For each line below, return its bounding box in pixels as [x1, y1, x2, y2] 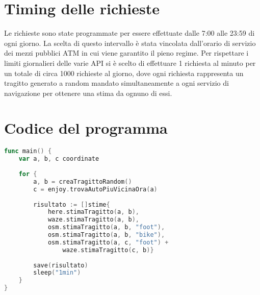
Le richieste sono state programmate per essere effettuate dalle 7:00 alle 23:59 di [4, 28, 255, 38]
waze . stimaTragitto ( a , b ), [47, 216, 139, 224]
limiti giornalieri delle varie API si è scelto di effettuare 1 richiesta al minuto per [4, 57, 256, 68]
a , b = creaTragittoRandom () [33, 178, 132, 185]
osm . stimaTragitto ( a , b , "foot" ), [47, 224, 165, 231]
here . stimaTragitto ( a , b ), [47, 208, 139, 216]
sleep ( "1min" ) [33, 269, 81, 277]
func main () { [4, 147, 52, 155]
